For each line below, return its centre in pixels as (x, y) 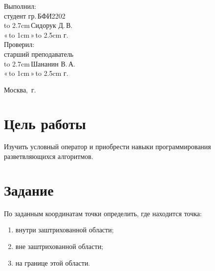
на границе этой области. (53, 262)
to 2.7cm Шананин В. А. (40, 63)
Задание (29, 190)
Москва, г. (20, 89)
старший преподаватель (39, 54)
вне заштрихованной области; (59, 246)
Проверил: (19, 44)
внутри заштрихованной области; (64, 230)
